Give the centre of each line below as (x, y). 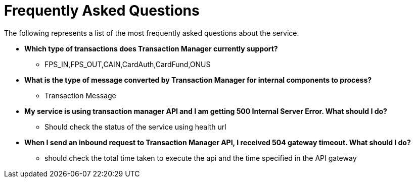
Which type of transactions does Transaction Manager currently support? (151, 48)
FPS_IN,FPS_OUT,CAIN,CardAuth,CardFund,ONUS (128, 64)
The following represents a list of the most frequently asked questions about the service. (152, 33)
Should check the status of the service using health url (135, 127)
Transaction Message (80, 95)
